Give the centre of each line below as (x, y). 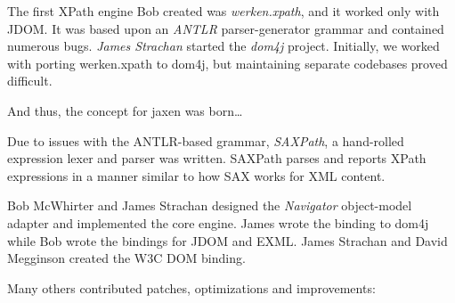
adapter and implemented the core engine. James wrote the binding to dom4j (218, 222)
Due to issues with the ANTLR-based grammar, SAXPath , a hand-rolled (206, 140)
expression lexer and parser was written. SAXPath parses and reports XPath (217, 158)
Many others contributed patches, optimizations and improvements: (191, 287)
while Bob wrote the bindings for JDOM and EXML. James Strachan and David (227, 240)
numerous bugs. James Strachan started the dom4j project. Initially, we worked (223, 46)
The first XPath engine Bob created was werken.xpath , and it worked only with (223, 11)
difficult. (30, 81)
